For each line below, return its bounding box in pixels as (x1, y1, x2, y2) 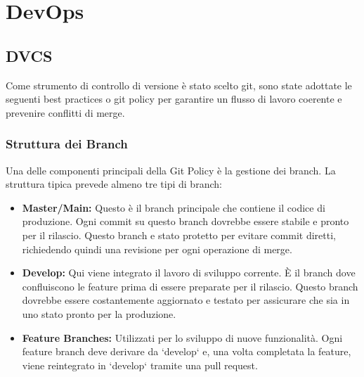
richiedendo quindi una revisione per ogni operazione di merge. (22, 241, 292, 256)
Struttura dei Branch (6, 135, 128, 153)
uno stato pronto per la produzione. (22, 306, 176, 321)
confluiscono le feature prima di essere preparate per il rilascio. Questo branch (22, 279, 358, 293)
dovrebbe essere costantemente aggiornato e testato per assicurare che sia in (22, 293, 350, 307)
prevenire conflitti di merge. (6, 105, 125, 120)
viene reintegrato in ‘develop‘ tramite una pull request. (22, 357, 258, 372)
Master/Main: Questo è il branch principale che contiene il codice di (22, 200, 325, 215)
